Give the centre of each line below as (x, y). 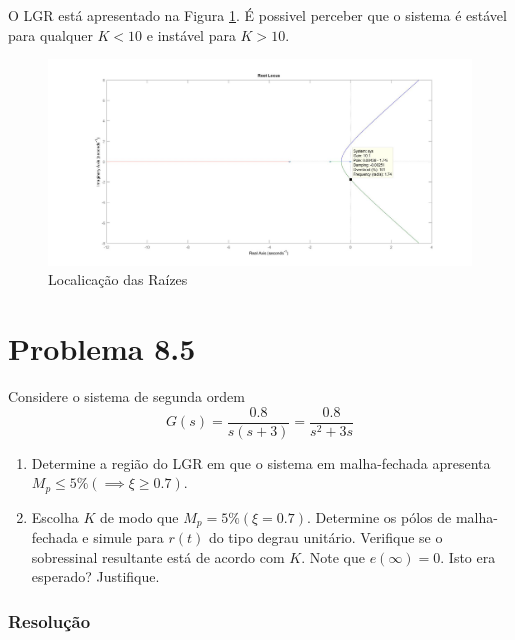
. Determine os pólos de (379, 516)
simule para (128, 537)
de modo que (139, 516)
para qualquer (50, 34)
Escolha (55, 516)
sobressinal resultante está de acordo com (158, 556)
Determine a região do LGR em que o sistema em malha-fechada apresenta (261, 462)
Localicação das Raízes (118, 279)
